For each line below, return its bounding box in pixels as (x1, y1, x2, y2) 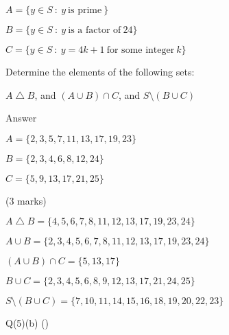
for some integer (106, 45, 175, 55)
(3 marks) (5, 193, 47, 207)
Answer (5, 111, 37, 125)
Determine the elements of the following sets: (5, 65, 195, 78)
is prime (68, 5, 102, 15)
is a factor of (68, 25, 121, 35)
